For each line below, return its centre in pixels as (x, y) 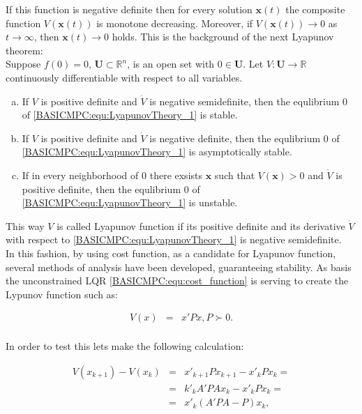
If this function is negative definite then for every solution (129, 9)
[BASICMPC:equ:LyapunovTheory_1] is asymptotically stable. (157, 152)
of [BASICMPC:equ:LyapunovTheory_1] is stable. (130, 115)
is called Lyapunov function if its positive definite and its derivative (201, 225)
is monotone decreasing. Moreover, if (175, 23)
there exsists (176, 175)
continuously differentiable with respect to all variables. (124, 77)
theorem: (24, 50)
